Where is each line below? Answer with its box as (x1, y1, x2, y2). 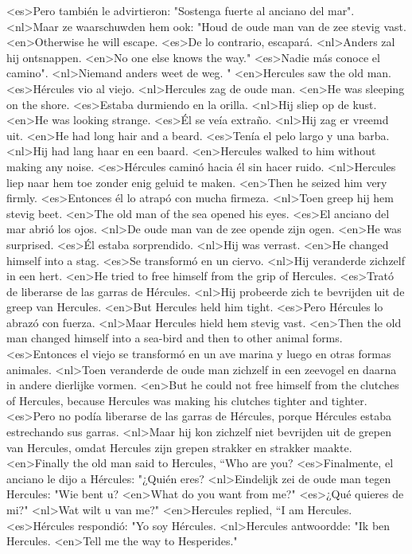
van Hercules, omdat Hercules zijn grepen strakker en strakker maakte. (6, 439, 352, 455)
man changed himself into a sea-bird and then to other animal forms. (6, 330, 343, 346)
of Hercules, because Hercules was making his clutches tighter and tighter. (6, 392, 367, 408)
